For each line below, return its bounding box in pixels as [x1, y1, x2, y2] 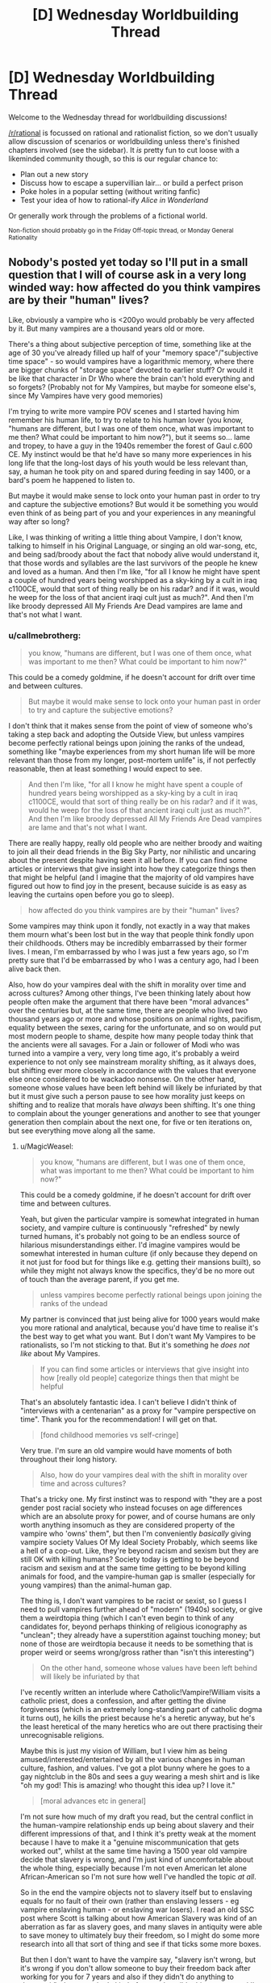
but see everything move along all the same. [8, 1126, 156, 1135]
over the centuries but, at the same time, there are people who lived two [8, 1005, 248, 1016]
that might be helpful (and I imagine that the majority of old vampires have [8, 873, 254, 882]
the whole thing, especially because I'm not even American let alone [19, 1863, 248, 1873]
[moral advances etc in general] [40, 1796, 147, 1806]
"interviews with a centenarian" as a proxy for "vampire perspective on [19, 1406, 256, 1416]
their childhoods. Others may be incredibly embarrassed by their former [8, 938, 248, 948]
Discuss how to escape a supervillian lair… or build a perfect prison [19, 178, 244, 188]
